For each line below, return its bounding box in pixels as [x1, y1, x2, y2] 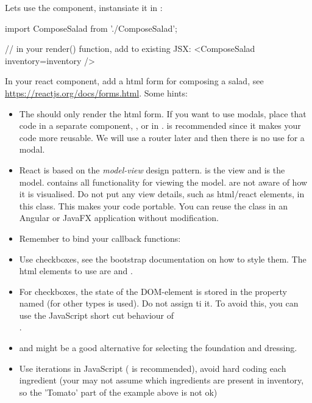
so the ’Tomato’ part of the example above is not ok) [19, 385, 218, 398]
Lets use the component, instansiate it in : [5, 1, 163, 13]
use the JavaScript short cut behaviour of [19, 308, 174, 321]
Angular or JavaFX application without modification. [19, 211, 219, 224]
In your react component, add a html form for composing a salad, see [5, 74, 264, 87]
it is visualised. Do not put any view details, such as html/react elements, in [19, 187, 305, 200]
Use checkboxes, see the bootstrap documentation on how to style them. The [19, 252, 307, 265]
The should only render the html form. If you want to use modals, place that [19, 107, 307, 120]
